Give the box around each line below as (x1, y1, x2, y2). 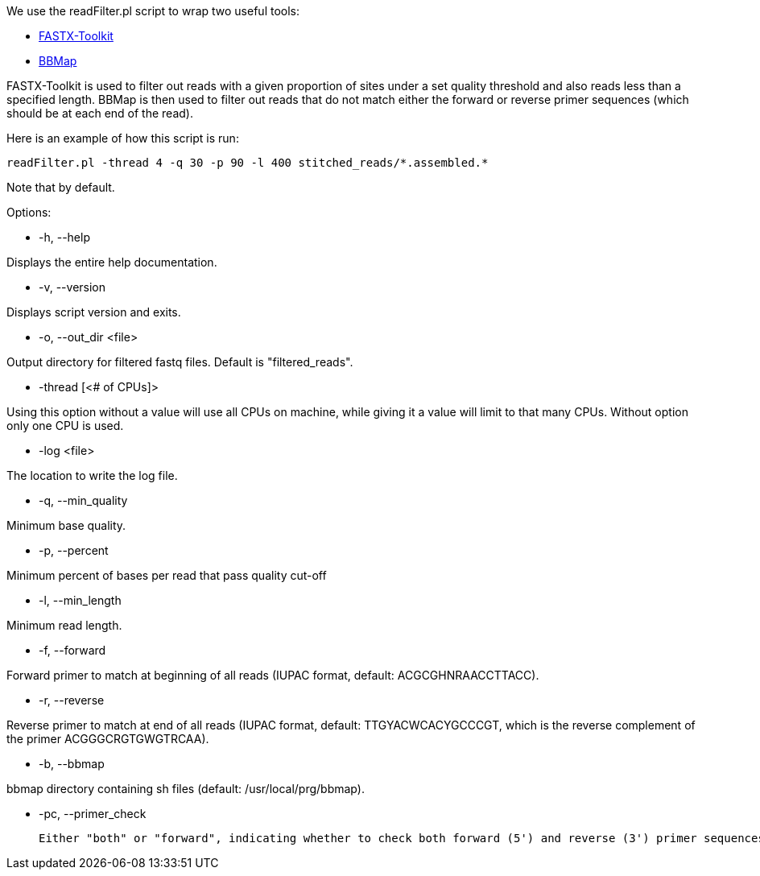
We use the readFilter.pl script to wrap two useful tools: (6, 4, 299, 18)
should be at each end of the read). (6, 106, 193, 120)
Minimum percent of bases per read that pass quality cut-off (6, 568, 327, 582)
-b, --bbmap (39, 757, 105, 771)
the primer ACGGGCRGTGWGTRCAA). (6, 732, 209, 746)
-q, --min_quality (39, 494, 128, 507)
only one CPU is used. (6, 419, 124, 432)
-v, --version (39, 280, 106, 294)
